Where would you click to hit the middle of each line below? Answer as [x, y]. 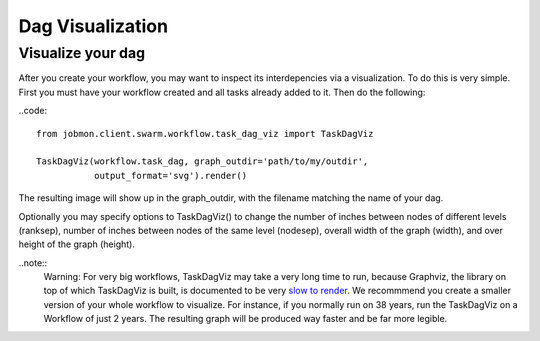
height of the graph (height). [76, 244]
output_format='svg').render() [170, 175]
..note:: [33, 262]
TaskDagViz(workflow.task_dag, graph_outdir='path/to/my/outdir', [202, 161]
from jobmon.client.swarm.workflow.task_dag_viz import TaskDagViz [205, 133]
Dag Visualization [93, 26]
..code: [33, 111]
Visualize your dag [81, 53]
